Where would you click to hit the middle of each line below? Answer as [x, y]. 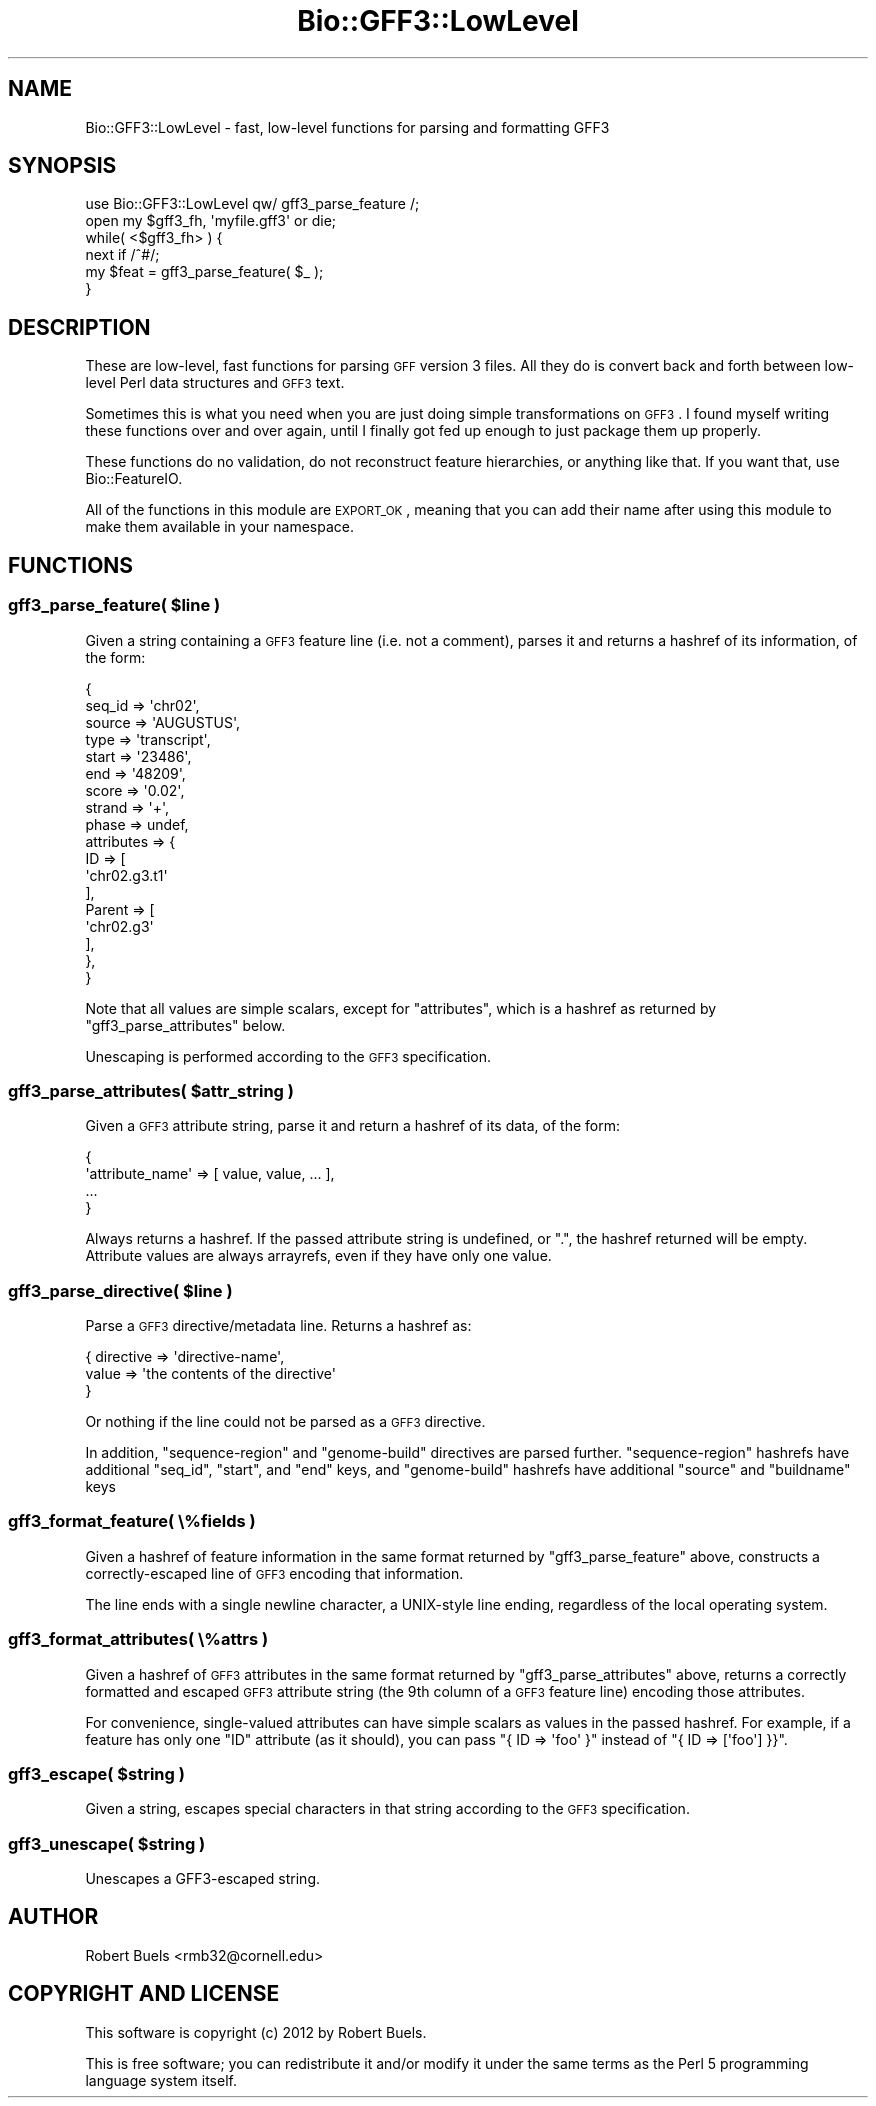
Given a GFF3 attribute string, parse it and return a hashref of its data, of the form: [352, 1126]
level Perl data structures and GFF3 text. [215, 383]
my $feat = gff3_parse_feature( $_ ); [204, 272]
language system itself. [161, 2080]
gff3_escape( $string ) [96, 1773]
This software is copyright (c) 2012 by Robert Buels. [256, 2032]
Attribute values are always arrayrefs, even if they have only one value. [318, 1256]
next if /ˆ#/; [122, 255]
